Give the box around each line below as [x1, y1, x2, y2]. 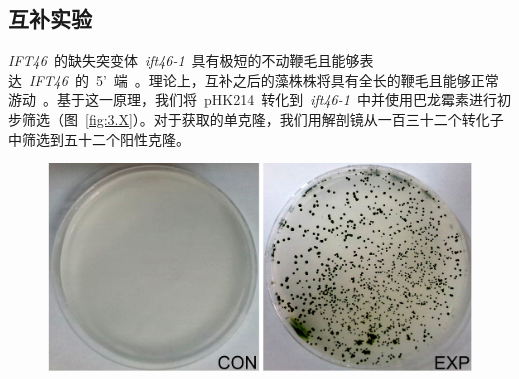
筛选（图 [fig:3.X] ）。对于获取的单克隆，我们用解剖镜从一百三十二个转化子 [21, 108, 504, 129]
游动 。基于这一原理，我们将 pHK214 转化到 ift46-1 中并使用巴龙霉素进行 [8, 89, 497, 110]
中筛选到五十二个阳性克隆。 [8, 128, 190, 149]
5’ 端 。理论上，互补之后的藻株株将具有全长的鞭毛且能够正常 [95, 69, 499, 90]
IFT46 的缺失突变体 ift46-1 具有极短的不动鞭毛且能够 [8, 50, 360, 71]
